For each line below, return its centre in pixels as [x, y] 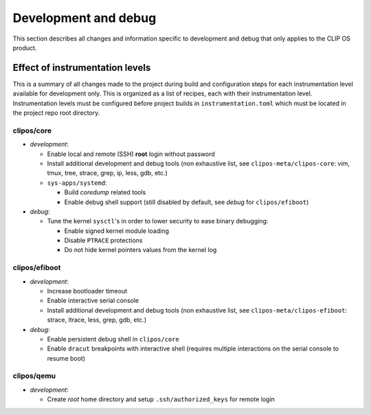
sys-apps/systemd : [77, 183]
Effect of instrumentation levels [82, 68]
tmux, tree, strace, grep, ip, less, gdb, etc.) [107, 173]
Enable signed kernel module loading [117, 231]
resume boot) [66, 358]
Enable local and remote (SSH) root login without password [131, 154]
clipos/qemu [34, 376]
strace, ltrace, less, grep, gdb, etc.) [97, 320]
